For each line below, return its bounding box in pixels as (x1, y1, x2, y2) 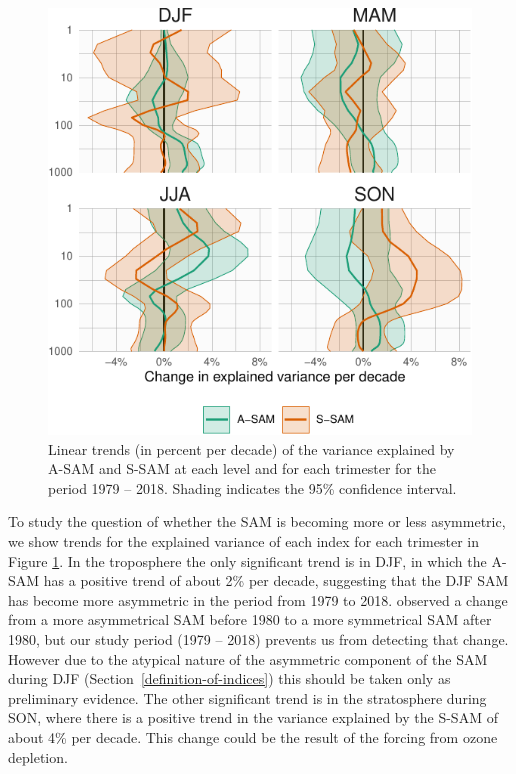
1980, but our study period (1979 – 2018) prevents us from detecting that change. (8, 628, 509, 649)
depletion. (8, 746, 68, 767)
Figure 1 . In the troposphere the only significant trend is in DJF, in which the (8, 550, 487, 571)
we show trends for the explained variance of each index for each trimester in (8, 530, 479, 551)
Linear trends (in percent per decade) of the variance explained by (48, 438, 455, 459)
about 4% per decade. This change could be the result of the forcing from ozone (8, 726, 498, 747)
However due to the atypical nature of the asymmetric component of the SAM (8, 648, 488, 669)
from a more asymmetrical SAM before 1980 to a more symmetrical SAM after (8, 609, 492, 630)
